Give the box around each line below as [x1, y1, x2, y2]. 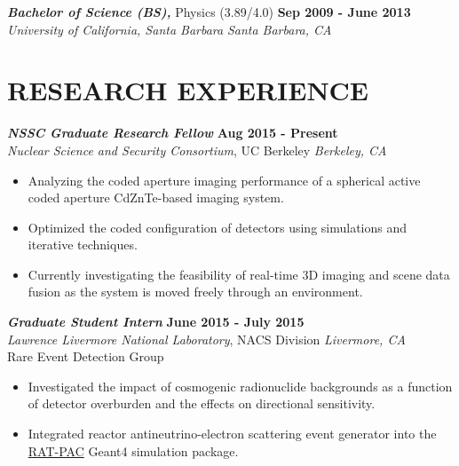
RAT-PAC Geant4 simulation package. [28, 441, 239, 460]
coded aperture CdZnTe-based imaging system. [28, 188, 284, 207]
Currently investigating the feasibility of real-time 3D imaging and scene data [28, 265, 450, 283]
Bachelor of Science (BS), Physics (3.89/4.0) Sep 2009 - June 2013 [7, 3, 411, 20]
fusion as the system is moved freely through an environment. [28, 282, 363, 301]
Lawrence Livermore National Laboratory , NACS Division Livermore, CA [7, 329, 406, 348]
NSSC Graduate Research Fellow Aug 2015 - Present [7, 123, 338, 142]
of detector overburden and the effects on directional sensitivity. [28, 394, 376, 413]
